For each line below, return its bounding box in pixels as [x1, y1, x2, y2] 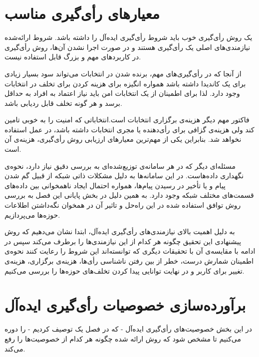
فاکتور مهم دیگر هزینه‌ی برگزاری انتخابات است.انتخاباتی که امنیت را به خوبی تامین [4, 114, 250, 125]
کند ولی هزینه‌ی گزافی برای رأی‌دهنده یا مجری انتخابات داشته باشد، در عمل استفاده [4, 124, 255, 134]
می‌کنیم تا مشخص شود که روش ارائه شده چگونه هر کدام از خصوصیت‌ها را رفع [4, 333, 241, 344]
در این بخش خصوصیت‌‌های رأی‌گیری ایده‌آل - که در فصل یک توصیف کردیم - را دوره [4, 324, 253, 334]
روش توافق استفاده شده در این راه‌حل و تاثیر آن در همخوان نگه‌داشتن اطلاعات [4, 200, 241, 210]
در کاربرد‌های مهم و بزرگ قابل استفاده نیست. [4, 51, 141, 62]
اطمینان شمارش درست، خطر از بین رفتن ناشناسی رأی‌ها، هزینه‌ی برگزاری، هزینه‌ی [4, 256, 254, 266]
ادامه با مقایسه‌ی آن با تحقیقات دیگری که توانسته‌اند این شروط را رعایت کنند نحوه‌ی [4, 246, 256, 256]
